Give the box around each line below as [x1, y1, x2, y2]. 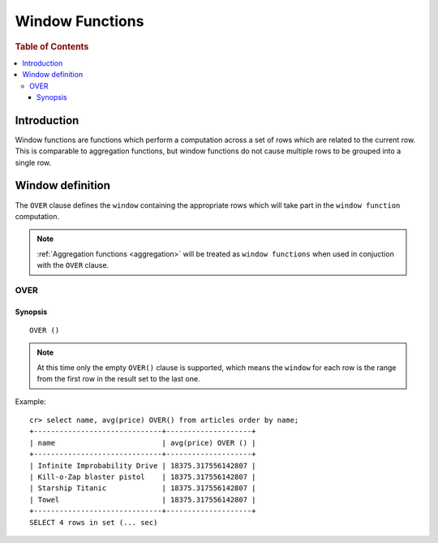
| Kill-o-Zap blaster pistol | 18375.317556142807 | [29, 472, 256, 481]
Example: [15, 396, 46, 406]
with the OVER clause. [36, 261, 109, 270]
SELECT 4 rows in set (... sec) [29, 518, 158, 527]
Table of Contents [15, 41, 89, 52]
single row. [15, 157, 52, 167]
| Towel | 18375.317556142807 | [29, 495, 256, 504]
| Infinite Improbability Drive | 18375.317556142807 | [29, 461, 256, 470]
